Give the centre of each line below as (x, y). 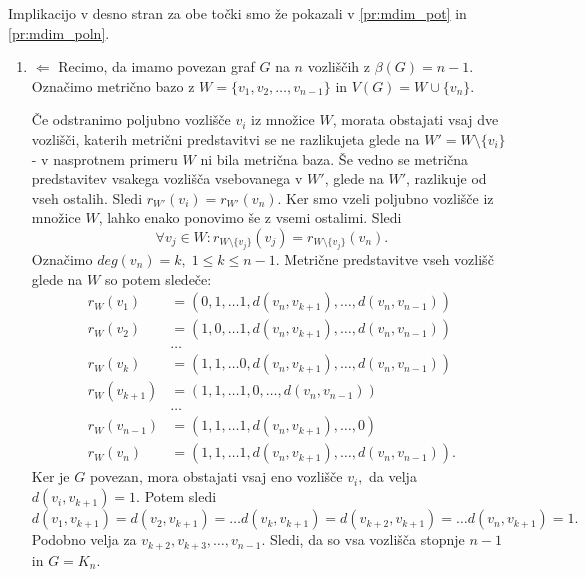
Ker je (50, 476)
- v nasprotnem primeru (104, 158)
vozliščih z (338, 66)
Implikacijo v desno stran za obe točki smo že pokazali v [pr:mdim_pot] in (237, 13)
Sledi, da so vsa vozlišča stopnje (367, 539)
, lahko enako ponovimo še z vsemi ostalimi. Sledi (250, 217)
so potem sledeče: (158, 278)
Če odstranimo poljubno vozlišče (131, 119)
